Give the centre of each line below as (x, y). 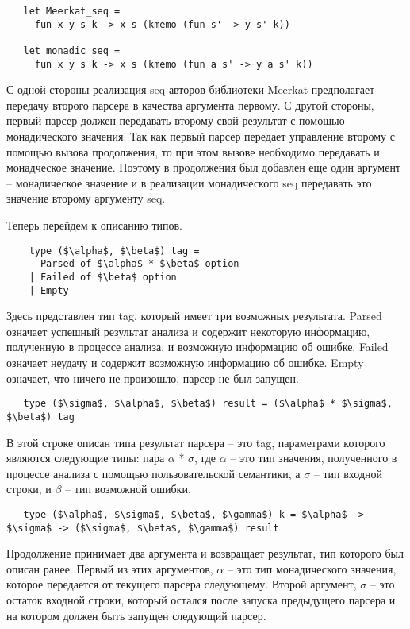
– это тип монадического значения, (312, 568)
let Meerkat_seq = (72, 11)
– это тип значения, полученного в (314, 458)
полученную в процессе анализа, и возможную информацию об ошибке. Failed (197, 347)
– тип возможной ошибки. (128, 489)
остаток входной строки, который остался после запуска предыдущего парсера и (201, 600)
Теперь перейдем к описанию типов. (95, 225)
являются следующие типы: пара (86, 458)
